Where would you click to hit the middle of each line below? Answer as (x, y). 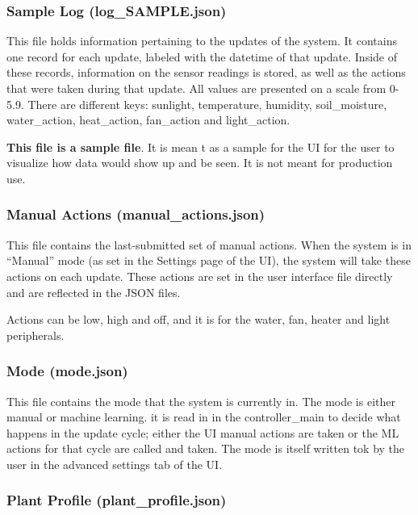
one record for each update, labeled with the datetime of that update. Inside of (202, 56)
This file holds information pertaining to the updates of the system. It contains (202, 41)
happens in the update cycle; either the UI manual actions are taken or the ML (203, 432)
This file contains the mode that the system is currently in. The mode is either (201, 401)
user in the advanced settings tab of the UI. (115, 464)
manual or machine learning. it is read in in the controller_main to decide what (204, 417)
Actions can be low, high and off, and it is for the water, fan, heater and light (199, 319)
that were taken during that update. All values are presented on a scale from (196, 88)
